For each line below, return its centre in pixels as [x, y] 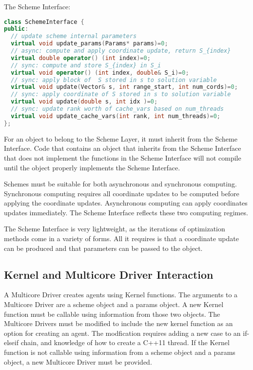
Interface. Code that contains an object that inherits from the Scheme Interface [123, 148]
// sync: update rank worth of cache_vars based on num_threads [117, 109]
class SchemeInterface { [44, 22]
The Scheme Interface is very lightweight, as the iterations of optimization [115, 229]
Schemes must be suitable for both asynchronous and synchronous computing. [120, 184]
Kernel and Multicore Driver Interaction [109, 274]
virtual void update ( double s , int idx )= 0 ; [84, 102]
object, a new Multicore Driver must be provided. [78, 361]
